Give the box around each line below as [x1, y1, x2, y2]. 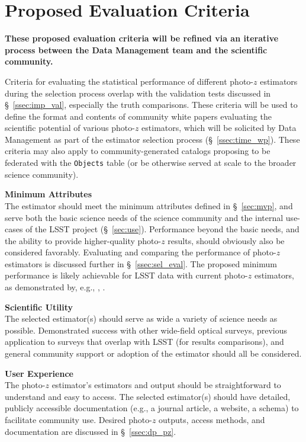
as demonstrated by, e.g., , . [5, 281, 105, 293]
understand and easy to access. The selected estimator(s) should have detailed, [5, 390, 291, 402]
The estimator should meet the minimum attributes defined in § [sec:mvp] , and [5, 199, 293, 212]
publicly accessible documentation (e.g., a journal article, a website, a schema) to [5, 402, 299, 414]
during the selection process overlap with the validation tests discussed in [5, 87, 271, 99]
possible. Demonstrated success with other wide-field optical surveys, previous [5, 324, 288, 336]
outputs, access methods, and [159, 414, 265, 425]
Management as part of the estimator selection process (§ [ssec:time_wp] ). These [5, 133, 300, 145]
